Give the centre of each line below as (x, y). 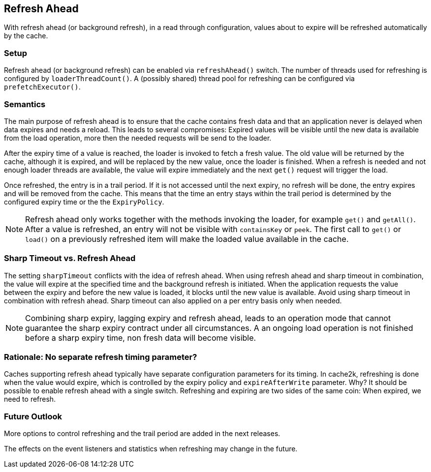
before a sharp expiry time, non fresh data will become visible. (141, 338)
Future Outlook (33, 416)
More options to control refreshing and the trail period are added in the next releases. (142, 434)
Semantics (25, 104)
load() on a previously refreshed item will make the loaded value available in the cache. (187, 239)
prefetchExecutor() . (42, 87)
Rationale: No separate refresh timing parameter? (101, 357)
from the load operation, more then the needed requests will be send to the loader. (138, 138)
